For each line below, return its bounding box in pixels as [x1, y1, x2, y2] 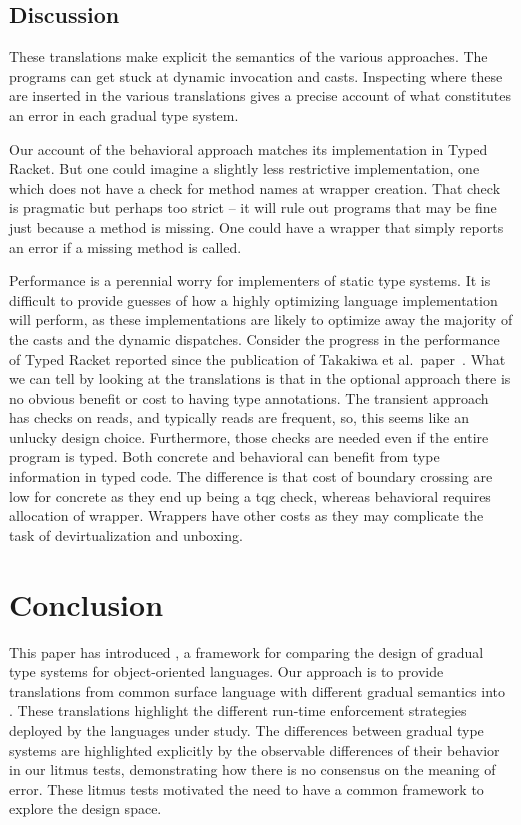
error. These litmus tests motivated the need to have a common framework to [9, 778, 484, 799]
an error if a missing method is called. [9, 236, 242, 257]
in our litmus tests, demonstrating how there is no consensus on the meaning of [9, 759, 496, 780]
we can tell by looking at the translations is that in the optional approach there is [9, 368, 511, 389]
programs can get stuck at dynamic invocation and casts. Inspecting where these [9, 65, 503, 86]
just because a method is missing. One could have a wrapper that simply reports [9, 216, 504, 237]
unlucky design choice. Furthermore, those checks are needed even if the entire [9, 426, 489, 447]
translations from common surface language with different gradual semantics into [9, 680, 506, 701]
